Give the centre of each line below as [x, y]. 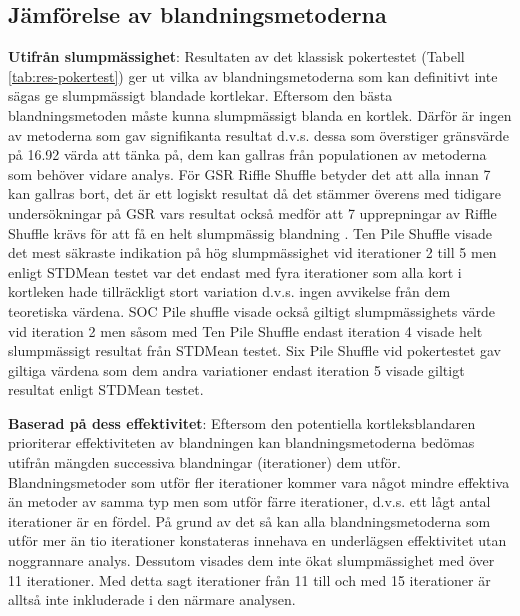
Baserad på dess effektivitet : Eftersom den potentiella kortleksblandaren [242, 422]
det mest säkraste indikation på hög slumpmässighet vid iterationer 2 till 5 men [252, 252]
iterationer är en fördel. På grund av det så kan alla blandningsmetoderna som [249, 520]
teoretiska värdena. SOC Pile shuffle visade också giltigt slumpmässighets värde [252, 310]
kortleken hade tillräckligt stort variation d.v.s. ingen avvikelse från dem [229, 291]
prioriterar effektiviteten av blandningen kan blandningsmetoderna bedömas [241, 442]
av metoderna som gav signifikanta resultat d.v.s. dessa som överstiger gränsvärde [259, 134]
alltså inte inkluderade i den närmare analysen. [152, 599]
